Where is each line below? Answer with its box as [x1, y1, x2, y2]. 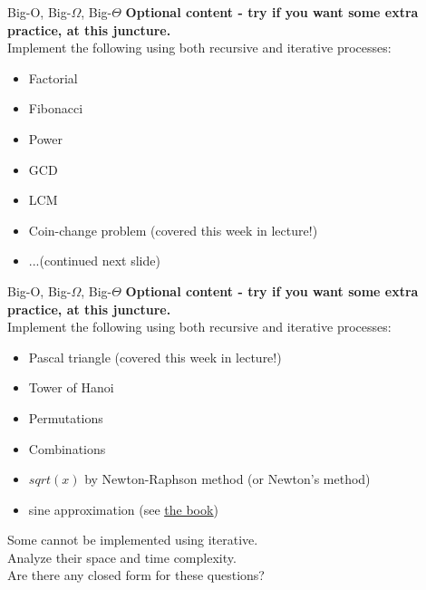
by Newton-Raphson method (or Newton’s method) [84, 469, 371, 488]
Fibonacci [28, 99, 83, 118]
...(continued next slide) [28, 251, 160, 270]
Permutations [28, 408, 103, 427]
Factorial [28, 68, 78, 87]
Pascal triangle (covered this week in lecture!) [28, 347, 282, 366]
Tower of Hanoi [28, 378, 114, 397]
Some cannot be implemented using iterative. [7, 530, 258, 549]
